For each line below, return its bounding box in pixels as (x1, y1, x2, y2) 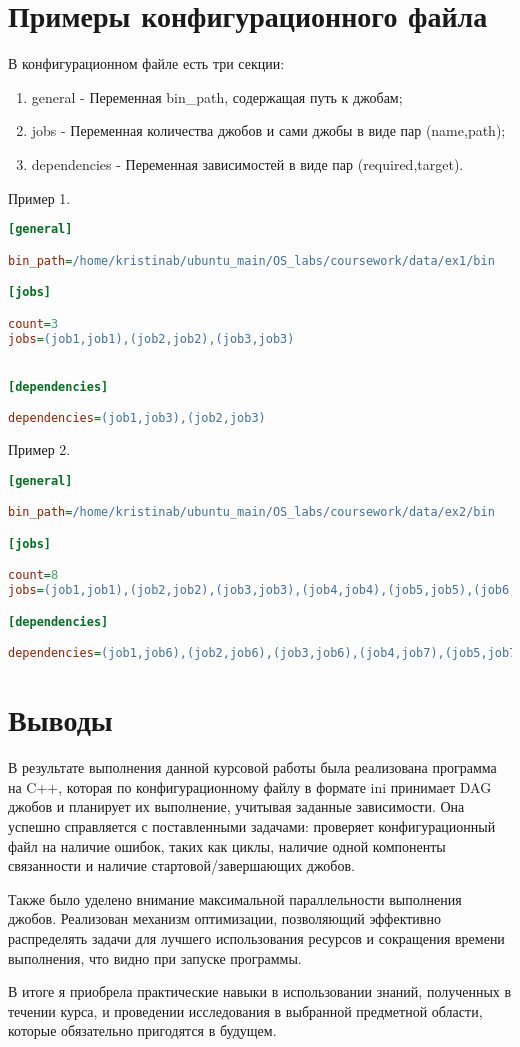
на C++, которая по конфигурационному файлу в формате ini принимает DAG (8, 776, 492, 797)
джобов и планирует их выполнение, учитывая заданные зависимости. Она (8, 796, 465, 817)
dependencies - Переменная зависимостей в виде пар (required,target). (31, 153, 464, 174)
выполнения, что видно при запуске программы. (8, 947, 302, 968)
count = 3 (8, 316, 59, 331)
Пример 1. (8, 187, 71, 208)
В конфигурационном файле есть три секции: (8, 53, 285, 74)
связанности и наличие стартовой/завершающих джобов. (8, 855, 355, 876)
